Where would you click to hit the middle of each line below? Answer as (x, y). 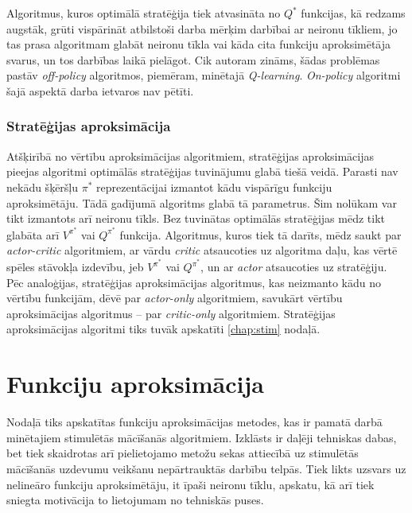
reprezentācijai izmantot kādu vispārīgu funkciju (214, 187)
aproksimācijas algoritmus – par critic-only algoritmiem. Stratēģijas (171, 313)
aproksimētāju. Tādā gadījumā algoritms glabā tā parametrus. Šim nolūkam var (202, 202)
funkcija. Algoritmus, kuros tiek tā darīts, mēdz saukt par (260, 234)
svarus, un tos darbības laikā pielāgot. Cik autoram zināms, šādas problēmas (193, 59)
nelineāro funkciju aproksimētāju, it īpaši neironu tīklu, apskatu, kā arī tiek (190, 484)
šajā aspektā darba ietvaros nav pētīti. (100, 90)
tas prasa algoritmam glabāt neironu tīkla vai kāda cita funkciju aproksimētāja (199, 44)
